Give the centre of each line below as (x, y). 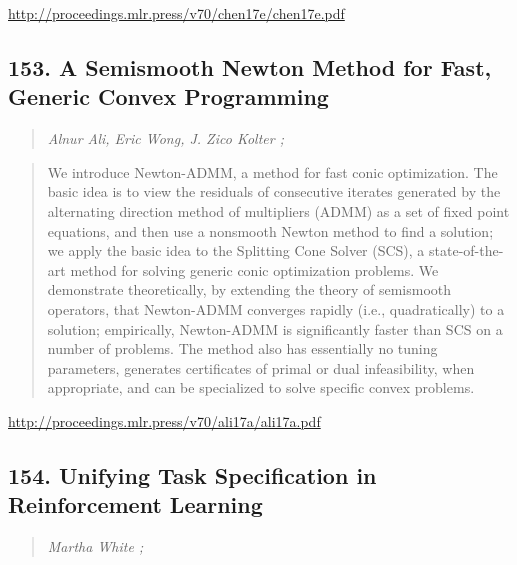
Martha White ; (95, 546)
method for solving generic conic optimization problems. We (254, 269)
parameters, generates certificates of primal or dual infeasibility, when (261, 367)
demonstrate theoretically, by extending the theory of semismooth (249, 289)
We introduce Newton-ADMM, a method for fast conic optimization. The (272, 171)
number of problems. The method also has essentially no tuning (242, 348)
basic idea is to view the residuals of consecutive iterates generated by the (274, 191)
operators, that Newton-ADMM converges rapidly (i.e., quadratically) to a (276, 308)
